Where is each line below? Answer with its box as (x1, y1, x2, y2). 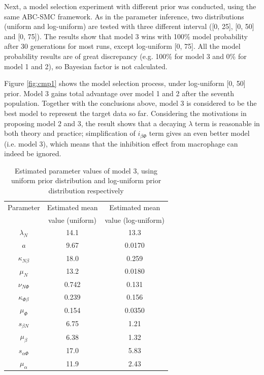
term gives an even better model (149, 128, 250, 138)
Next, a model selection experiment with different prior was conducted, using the (4, 1, 256, 11)
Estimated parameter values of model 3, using (15, 165, 157, 176)
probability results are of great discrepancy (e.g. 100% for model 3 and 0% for (4, 50, 247, 61)
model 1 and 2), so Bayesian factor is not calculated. (4, 61, 168, 71)
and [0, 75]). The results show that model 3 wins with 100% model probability (4, 31, 248, 41)
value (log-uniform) (105, 214, 165, 225)
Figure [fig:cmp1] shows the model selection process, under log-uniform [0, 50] (4, 78, 246, 89)
